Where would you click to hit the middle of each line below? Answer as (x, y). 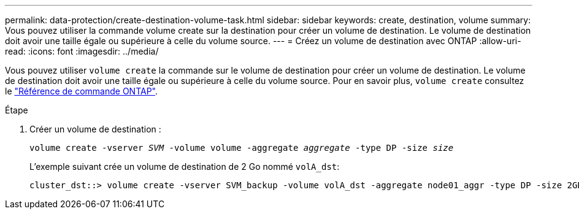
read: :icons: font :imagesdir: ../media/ (82, 51)
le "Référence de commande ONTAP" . (82, 91)
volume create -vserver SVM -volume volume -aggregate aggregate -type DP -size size (242, 148)
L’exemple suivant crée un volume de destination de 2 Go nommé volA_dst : (185, 166)
